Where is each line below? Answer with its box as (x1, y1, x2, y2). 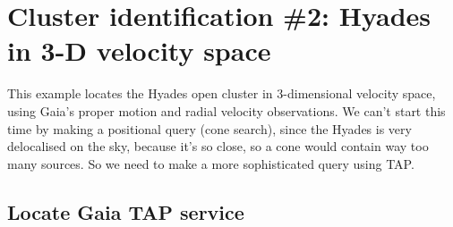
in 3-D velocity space (7, 32, 271, 69)
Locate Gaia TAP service (7, 198, 244, 225)
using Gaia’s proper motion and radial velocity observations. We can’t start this (7, 101, 446, 120)
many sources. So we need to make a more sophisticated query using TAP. (7, 154, 415, 172)
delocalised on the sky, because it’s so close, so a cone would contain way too (7, 137, 429, 156)
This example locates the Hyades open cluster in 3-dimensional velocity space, (7, 84, 436, 103)
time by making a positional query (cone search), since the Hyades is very (7, 119, 412, 138)
